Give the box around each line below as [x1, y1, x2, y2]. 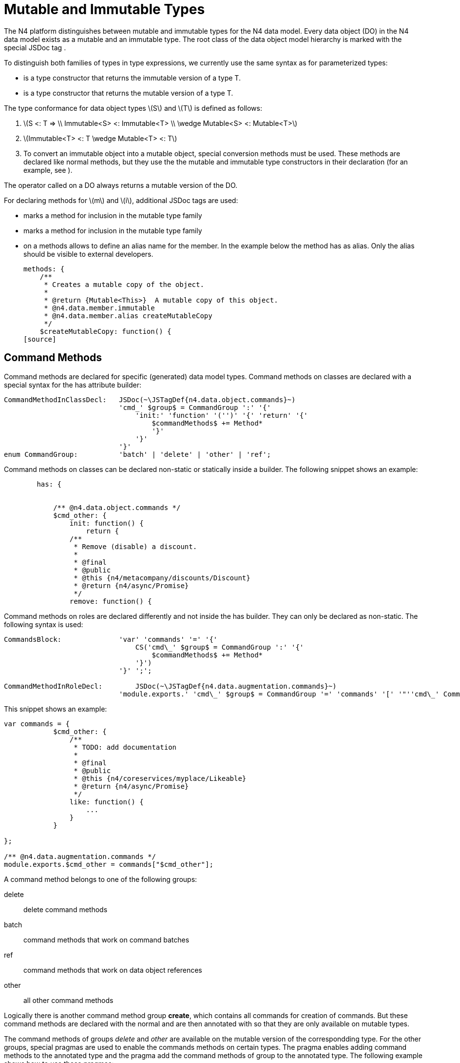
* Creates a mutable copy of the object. [44, 280, 204, 288]
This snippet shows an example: [4, 704, 107, 713]
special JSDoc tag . [4, 43, 66, 52]
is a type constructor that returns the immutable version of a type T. [23, 73, 241, 82]
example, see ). [23, 165, 73, 174]
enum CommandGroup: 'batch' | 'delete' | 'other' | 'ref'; [4, 450, 271, 458]
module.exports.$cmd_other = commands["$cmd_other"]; [4, 860, 213, 868]
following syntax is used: [4, 620, 83, 629]
